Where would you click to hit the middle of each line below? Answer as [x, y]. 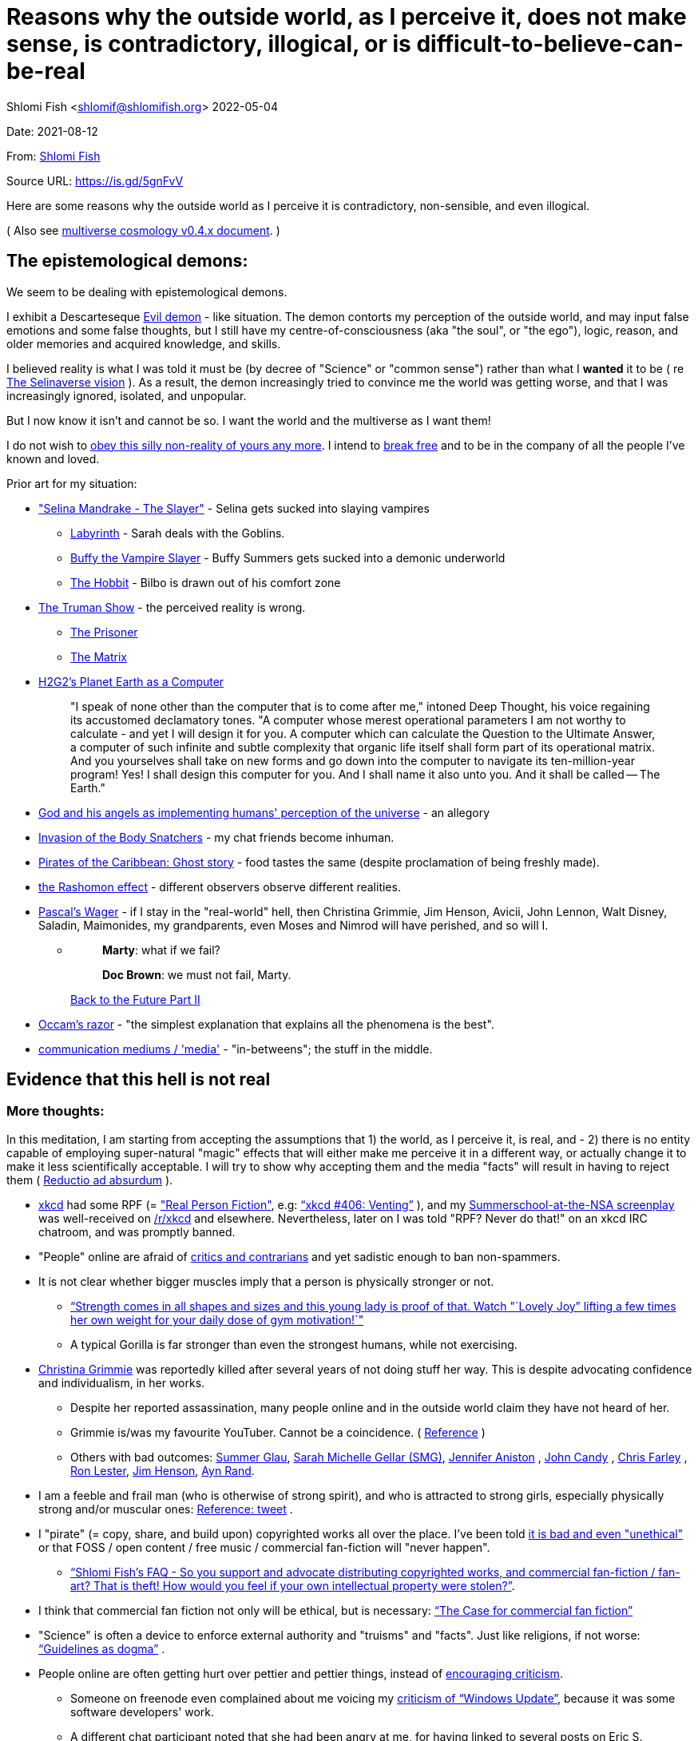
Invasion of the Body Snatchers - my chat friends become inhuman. [216, 837]
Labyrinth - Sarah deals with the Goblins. [178, 533]
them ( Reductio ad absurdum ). [90, 1180]
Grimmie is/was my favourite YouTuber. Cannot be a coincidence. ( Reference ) [278, 1432]
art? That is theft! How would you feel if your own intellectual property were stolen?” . [293, 1585]
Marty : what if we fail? [161, 950]
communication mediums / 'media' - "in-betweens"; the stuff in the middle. [236, 1049]
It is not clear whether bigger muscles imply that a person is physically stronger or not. [266, 1281]
